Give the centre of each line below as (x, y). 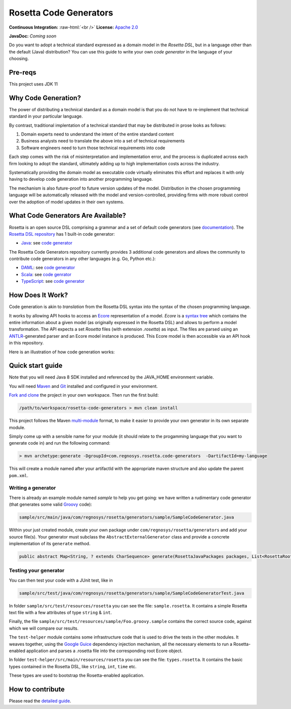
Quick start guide (36, 366)
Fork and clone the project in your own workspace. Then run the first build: (84, 395)
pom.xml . (19, 475)
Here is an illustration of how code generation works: (62, 352)
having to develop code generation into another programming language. (81, 179)
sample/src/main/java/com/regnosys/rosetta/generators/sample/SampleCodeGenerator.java (127, 517)
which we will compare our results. (44, 628)
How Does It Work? (38, 295)
